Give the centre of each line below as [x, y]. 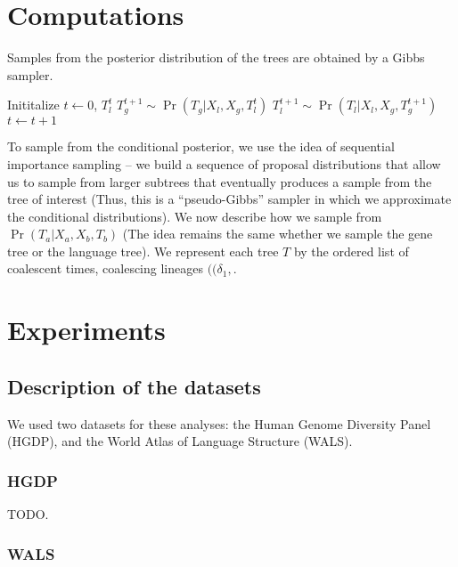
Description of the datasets [134, 386]
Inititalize [33, 105]
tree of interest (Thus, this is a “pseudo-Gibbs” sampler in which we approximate [229, 199]
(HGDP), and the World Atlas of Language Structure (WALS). [180, 441]
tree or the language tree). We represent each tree [143, 251]
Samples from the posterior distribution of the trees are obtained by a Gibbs [216, 57]
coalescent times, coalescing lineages [105, 268]
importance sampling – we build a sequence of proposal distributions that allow [224, 163]
